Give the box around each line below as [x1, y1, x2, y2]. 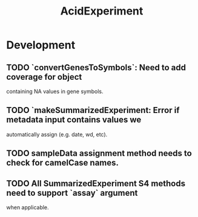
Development [6, 38, 76, 52]
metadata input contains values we [6, 115, 142, 125]
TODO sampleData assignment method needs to [6, 148, 192, 158]
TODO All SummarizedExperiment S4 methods [6, 178, 186, 189]
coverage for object [6, 71, 82, 82]
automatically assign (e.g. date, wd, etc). [6, 131, 108, 138]
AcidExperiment [60, 4, 144, 18]
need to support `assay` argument [6, 187, 138, 198]
